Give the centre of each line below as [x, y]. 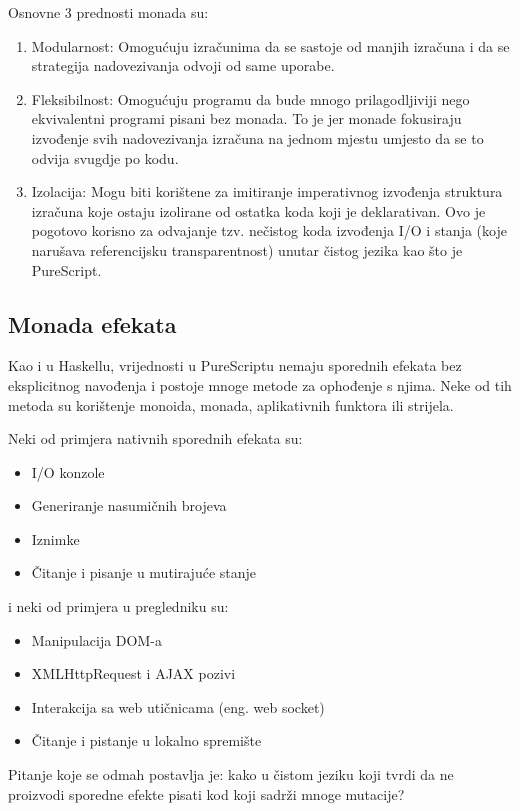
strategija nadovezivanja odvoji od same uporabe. [183, 65]
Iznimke [55, 538]
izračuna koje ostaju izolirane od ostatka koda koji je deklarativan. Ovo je [258, 210]
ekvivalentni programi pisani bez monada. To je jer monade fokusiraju [246, 118]
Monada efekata [92, 323]
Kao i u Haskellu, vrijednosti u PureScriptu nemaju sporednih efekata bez [235, 365]
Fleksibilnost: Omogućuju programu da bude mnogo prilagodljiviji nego [250, 98]
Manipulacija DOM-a [96, 639]
